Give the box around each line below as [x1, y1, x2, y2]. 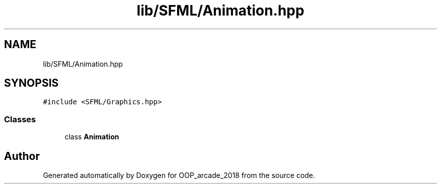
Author [4, 149, 40, 162]
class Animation [64, 132, 119, 141]
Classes [4, 114, 36, 124]
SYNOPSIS [4, 77, 59, 90]
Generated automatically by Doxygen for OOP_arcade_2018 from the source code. [43, 171, 315, 180]
